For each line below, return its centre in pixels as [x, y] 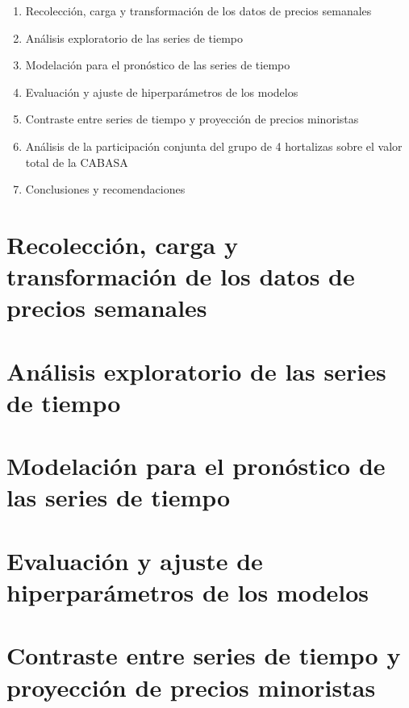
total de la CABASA [77, 162]
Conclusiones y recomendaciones [105, 189]
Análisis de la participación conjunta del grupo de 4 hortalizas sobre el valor [214, 146]
